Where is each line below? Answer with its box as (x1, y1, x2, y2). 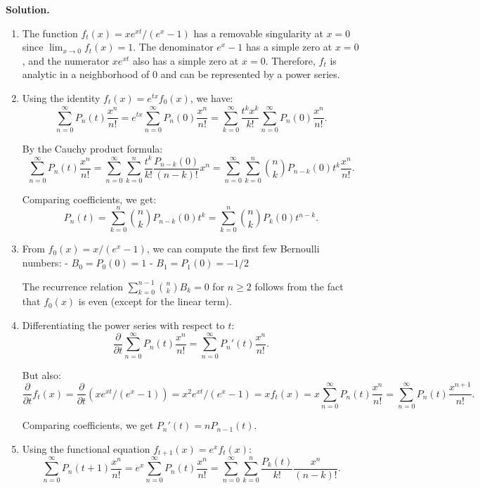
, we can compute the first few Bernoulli (146, 241, 320, 256)
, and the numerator (22, 53, 110, 68)
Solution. (6, 2, 50, 16)
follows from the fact (254, 278, 344, 293)
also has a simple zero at (132, 53, 239, 68)
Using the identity (22, 90, 100, 105)
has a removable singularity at (193, 25, 323, 40)
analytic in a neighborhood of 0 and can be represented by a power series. (22, 67, 340, 82)
